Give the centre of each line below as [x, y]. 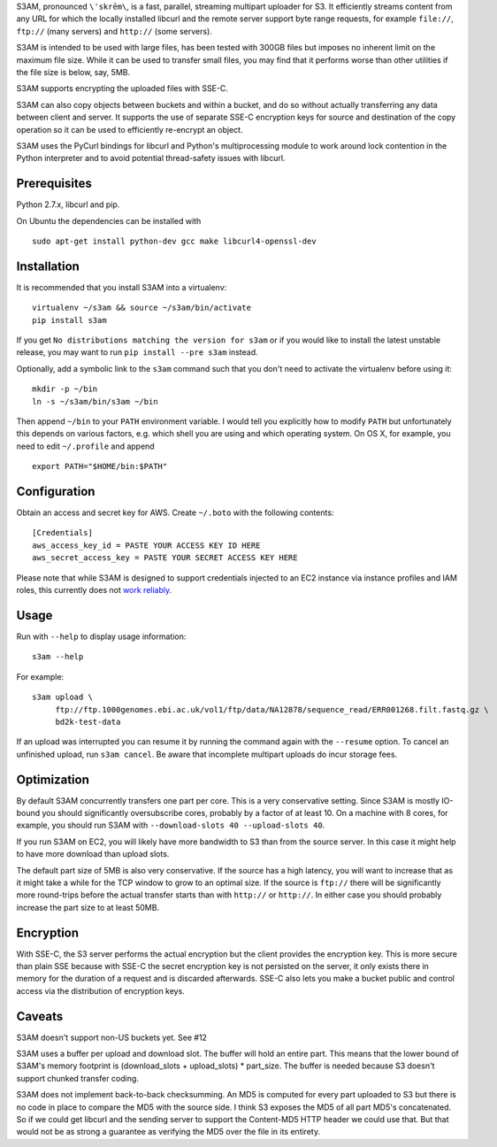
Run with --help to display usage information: [101, 636]
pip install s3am [69, 320]
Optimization [53, 779]
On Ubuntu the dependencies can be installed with [109, 220]
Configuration [56, 492]
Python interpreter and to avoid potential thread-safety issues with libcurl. [151, 158]
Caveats [40, 1016]
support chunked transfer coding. [77, 1078]
